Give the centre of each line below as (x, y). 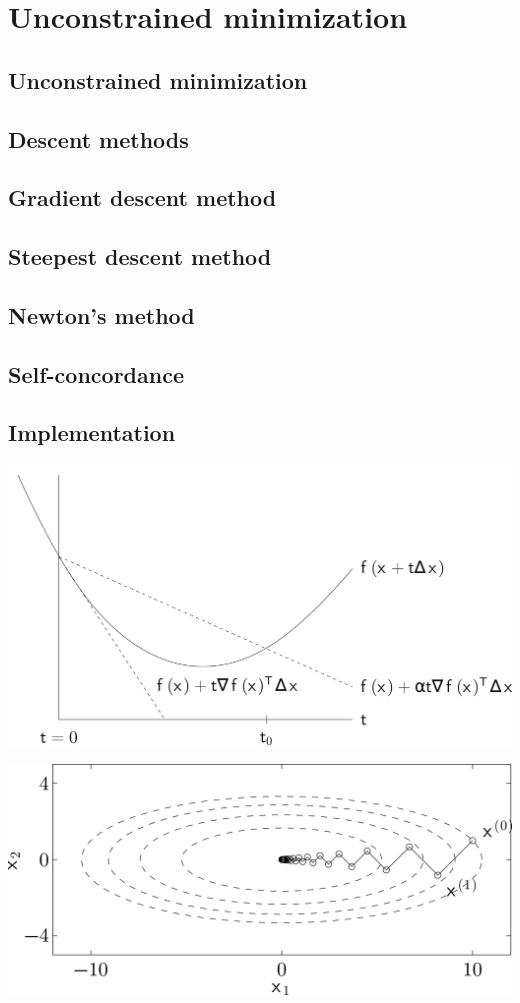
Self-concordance (96, 373)
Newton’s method (101, 314)
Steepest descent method (140, 256)
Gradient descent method (142, 197)
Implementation (92, 432)
